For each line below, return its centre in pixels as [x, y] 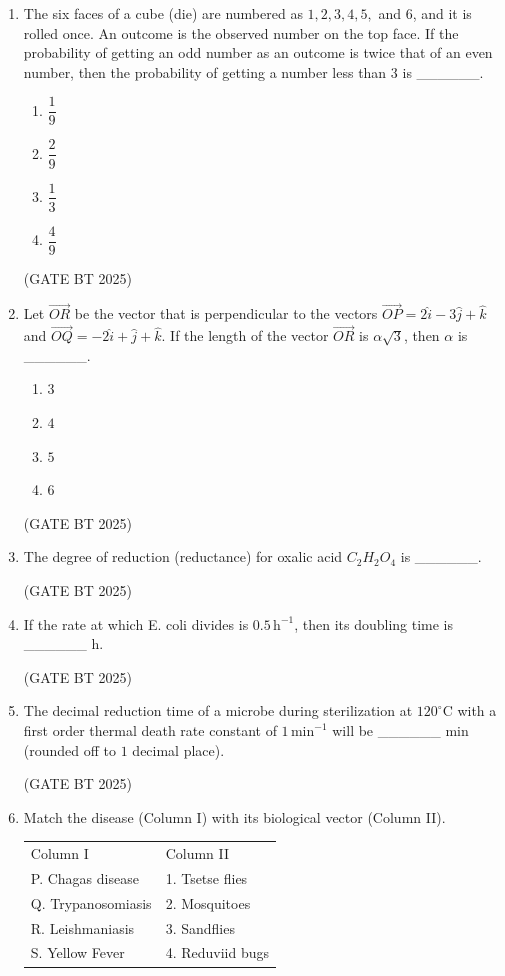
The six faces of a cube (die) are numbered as [163, 13]
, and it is [442, 13]
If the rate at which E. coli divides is [136, 623]
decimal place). [178, 749]
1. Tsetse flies [206, 877]
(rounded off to [70, 749]
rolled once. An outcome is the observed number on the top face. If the [241, 32]
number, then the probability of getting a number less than [205, 71]
